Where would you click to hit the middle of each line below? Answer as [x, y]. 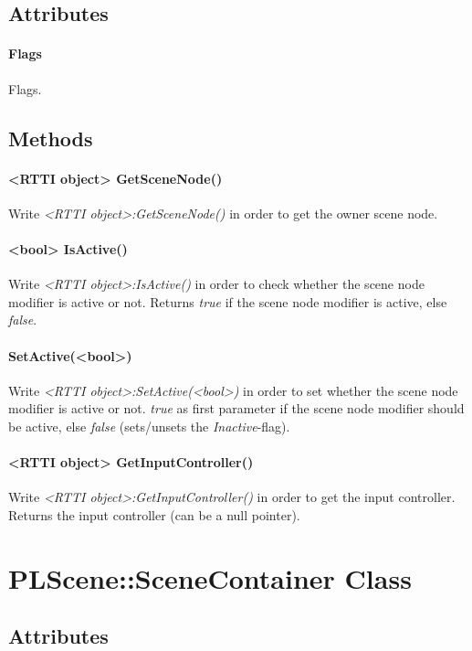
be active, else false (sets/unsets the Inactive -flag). [149, 426]
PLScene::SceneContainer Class [210, 577]
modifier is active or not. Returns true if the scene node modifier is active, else [228, 301]
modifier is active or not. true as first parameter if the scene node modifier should [236, 408]
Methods [51, 138]
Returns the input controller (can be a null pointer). [154, 514]
